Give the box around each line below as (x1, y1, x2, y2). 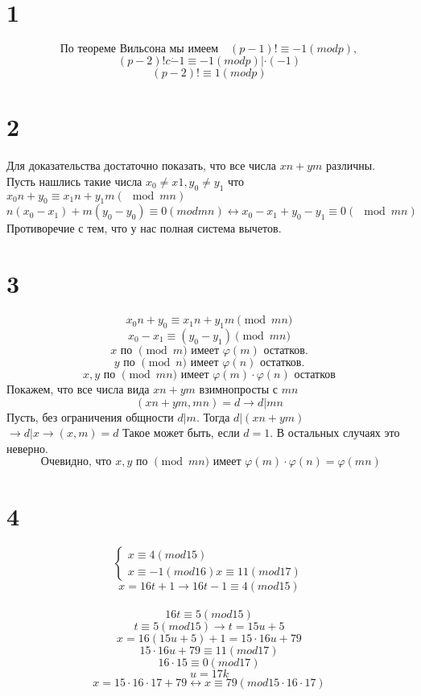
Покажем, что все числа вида (6, 380, 150, 397)
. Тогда (196, 408, 230, 425)
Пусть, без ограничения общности (6, 408, 174, 425)
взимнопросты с (199, 380, 278, 397)
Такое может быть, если (122, 424, 240, 441)
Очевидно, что (40, 456, 112, 468)
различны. (326, 157, 376, 174)
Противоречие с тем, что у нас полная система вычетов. (6, 220, 282, 237)
